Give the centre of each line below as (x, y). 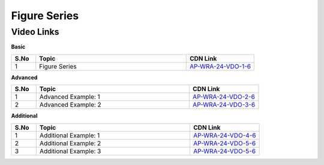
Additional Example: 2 (70, 143)
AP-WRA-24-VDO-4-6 (224, 135)
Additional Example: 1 (70, 135)
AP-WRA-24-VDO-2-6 (224, 97)
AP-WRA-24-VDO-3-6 (224, 105)
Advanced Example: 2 (70, 105)
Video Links (35, 32)
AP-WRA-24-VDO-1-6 (220, 66)
